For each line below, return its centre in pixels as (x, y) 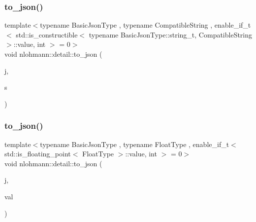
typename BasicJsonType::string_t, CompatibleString (171, 34)
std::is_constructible (47, 34)
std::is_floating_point (38, 154)
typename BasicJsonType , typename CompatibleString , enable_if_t (145, 25)
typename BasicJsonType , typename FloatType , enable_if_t (135, 144)
